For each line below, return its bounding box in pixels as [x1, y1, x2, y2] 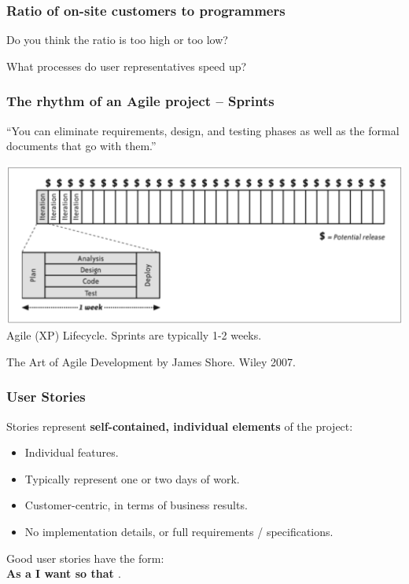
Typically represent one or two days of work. [24, 470, 240, 487]
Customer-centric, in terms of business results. [24, 497, 248, 513]
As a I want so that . [6, 565, 122, 582]
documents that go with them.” [6, 138, 157, 154]
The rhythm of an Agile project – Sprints [6, 91, 275, 111]
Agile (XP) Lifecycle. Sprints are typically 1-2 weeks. [6, 327, 262, 343]
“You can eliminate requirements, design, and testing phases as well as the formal [6, 122, 400, 138]
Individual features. [24, 444, 119, 461]
